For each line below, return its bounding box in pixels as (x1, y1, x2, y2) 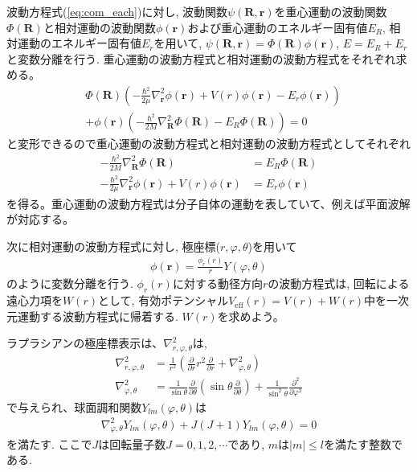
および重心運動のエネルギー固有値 (187, 18, 368, 35)
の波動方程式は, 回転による (268, 275, 410, 292)
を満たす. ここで (6, 435, 92, 452)
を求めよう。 (217, 307, 284, 324)
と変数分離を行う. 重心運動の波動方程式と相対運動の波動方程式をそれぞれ (6, 50, 396, 67)
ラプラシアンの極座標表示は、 (6, 335, 164, 351)
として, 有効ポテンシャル (98, 292, 229, 309)
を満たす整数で (324, 435, 403, 452)
